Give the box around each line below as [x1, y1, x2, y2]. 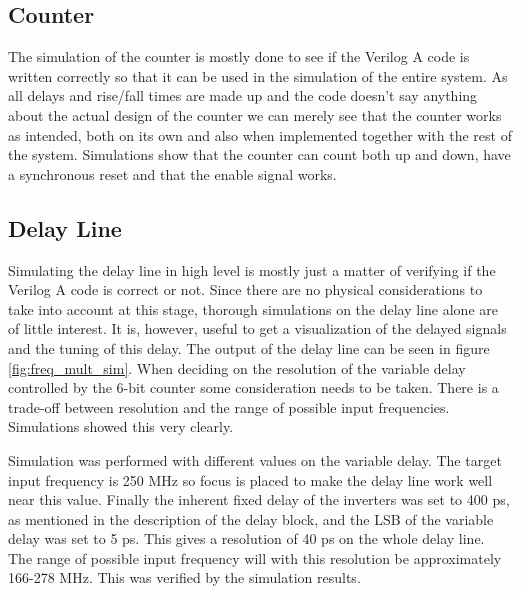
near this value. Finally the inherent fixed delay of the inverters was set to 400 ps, [8, 489, 510, 510]
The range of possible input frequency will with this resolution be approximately [8, 547, 502, 568]
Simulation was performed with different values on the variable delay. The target [8, 449, 502, 470]
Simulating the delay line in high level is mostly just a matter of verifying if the [8, 259, 496, 280]
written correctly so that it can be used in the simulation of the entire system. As [8, 65, 508, 86]
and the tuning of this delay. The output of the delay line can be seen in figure [8, 337, 490, 358]
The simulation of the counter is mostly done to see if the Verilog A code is [8, 46, 470, 67]
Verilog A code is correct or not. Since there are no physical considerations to [8, 279, 483, 300]
